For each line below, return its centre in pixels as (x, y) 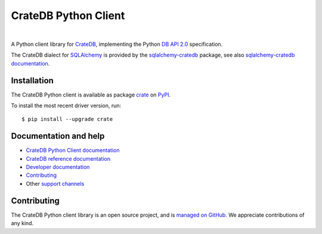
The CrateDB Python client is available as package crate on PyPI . (91, 95)
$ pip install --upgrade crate (67, 119)
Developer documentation (58, 167)
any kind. (22, 223)
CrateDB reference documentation (68, 158)
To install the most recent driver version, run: (66, 106)
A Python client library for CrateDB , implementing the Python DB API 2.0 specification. (117, 44)
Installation (32, 80)
